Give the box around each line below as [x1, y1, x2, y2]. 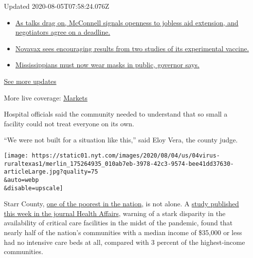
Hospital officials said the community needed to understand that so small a [4, 109, 228, 119]
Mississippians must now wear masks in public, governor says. [15, 60, 199, 70]
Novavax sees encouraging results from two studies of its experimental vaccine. [15, 43, 249, 53]
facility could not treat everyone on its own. [4, 118, 134, 128]
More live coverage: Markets [4, 92, 88, 102]
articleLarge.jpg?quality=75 [4, 168, 98, 176]
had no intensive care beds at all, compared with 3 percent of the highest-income [4, 237, 245, 247]
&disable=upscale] [4, 184, 63, 192]
